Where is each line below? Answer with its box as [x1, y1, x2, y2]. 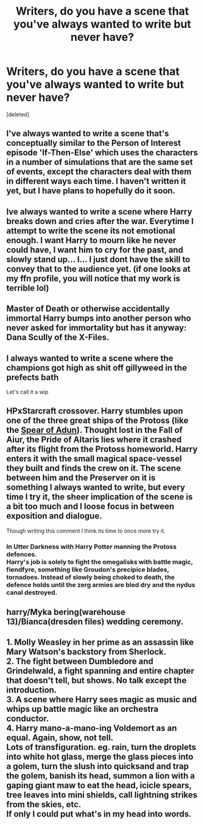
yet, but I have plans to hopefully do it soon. [6, 186, 175, 196]
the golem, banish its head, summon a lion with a [6, 771, 195, 781]
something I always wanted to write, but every [6, 482, 186, 493]
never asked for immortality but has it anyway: [6, 322, 187, 333]
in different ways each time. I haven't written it [6, 176, 186, 187]
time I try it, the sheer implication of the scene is [6, 492, 193, 502]
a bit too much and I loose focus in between [6, 501, 175, 512]
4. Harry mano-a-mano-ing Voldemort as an [6, 723, 177, 733]
